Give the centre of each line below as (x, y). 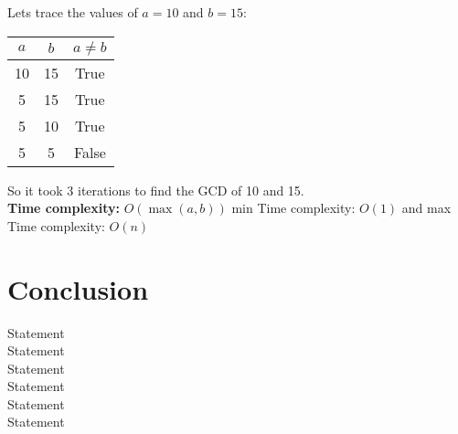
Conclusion (78, 288)
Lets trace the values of (73, 12)
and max (426, 208)
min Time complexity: (293, 208)
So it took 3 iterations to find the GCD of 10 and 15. (156, 190)
